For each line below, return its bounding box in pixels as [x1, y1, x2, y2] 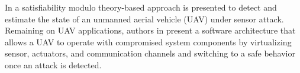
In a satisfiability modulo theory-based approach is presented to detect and [5, 1, 277, 13]
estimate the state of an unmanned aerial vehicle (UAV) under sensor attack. [5, 12, 284, 25]
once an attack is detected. [5, 58, 102, 71]
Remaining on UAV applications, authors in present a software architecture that [5, 24, 296, 36]
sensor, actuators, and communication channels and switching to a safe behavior [5, 47, 295, 59]
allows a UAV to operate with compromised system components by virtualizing [5, 35, 292, 48]
